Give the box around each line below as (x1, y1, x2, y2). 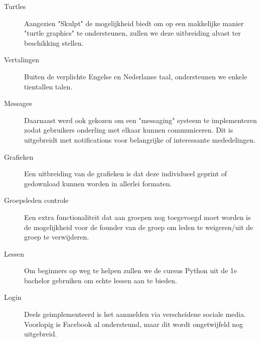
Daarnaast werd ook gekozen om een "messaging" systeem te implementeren (24, 115, 257, 125)
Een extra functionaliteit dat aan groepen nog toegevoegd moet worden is (24, 211, 251, 222)
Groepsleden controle (4, 195, 69, 205)
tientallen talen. (24, 81, 73, 91)
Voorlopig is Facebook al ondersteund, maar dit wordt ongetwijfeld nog (24, 318, 243, 329)
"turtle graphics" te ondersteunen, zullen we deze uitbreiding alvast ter (24, 28, 241, 38)
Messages (4, 98, 32, 108)
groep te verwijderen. (24, 232, 89, 242)
